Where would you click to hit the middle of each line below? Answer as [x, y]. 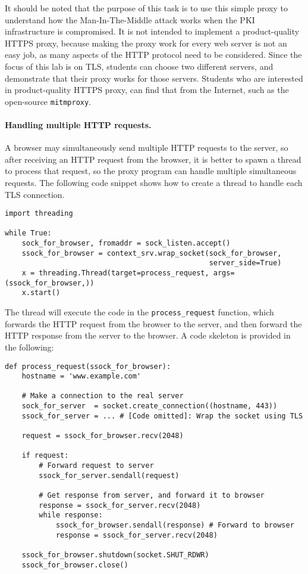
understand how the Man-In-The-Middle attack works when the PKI [130, 19]
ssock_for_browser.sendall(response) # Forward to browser [175, 525]
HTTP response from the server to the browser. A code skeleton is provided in [148, 335]
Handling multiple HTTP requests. [78, 125]
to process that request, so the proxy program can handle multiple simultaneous [151, 171]
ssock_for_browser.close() [75, 565]
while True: [28, 233]
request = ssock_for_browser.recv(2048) [103, 436]
